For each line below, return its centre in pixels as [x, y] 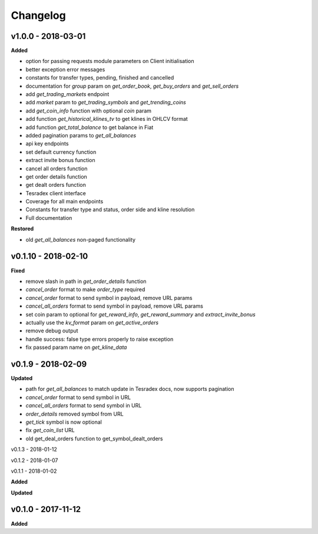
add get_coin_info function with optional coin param [89, 111]
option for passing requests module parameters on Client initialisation [110, 61]
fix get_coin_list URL [50, 430]
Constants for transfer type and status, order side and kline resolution [110, 210]
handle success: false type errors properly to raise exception [100, 339]
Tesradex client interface [56, 193]
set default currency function [61, 152]
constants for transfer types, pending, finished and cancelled [100, 78]
